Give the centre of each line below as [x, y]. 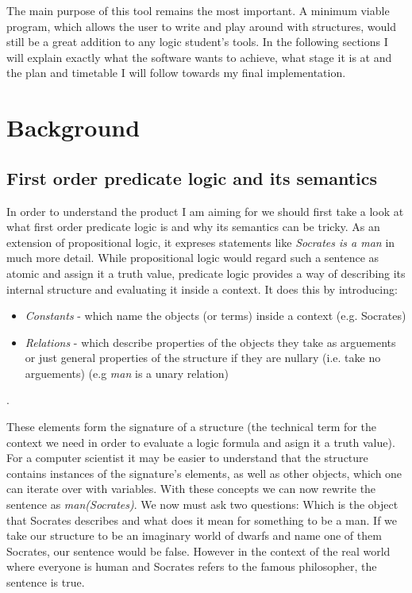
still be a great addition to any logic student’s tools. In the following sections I [197, 42]
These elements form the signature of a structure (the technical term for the [191, 427]
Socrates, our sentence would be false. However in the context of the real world [198, 551]
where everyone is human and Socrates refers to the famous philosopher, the [192, 566]
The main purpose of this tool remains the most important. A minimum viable [198, 10]
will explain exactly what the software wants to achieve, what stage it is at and [199, 57]
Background [73, 127]
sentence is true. [46, 582]
